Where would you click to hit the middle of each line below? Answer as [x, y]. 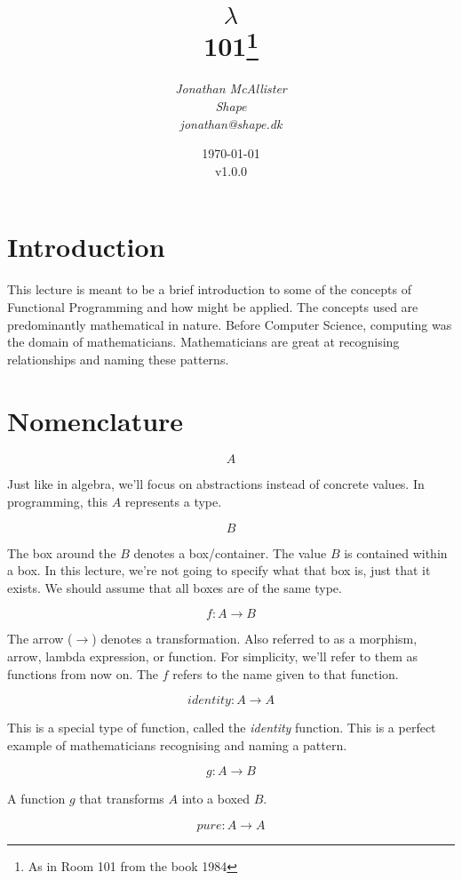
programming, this [57, 502]
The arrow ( [40, 639]
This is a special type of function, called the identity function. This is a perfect [222, 728]
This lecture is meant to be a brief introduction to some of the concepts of [209, 289]
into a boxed [215, 799]
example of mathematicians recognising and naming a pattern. [177, 744]
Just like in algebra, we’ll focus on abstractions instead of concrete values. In [216, 484]
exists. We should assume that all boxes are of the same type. [175, 587]
